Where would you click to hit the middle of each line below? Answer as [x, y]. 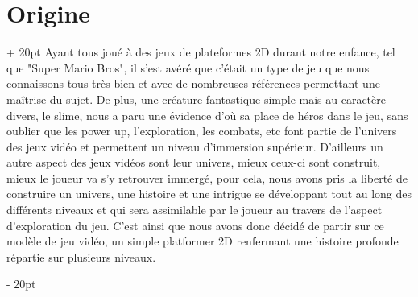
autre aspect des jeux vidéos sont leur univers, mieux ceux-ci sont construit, [194, 162]
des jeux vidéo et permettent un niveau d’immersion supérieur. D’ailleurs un [195, 146]
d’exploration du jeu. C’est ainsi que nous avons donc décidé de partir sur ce [195, 225]
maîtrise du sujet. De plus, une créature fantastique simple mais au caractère [196, 99]
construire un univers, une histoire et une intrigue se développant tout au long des [209, 194]
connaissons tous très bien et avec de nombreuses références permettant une [193, 83]
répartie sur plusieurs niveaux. [81, 256]
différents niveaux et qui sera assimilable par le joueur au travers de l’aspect [195, 210]
